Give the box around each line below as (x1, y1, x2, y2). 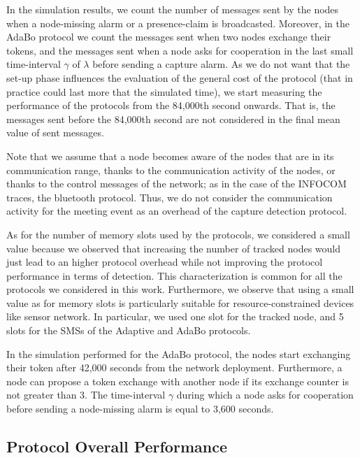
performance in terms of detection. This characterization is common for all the (6, 268, 343, 282)
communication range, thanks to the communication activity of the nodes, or (6, 162, 336, 177)
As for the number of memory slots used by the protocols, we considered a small (6, 227, 350, 241)
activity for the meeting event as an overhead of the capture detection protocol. (6, 203, 347, 218)
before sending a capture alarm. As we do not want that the (92, 57, 350, 71)
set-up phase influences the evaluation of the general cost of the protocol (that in (6, 70, 353, 85)
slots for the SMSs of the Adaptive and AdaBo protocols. (6, 323, 251, 338)
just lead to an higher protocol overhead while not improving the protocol (6, 255, 323, 269)
